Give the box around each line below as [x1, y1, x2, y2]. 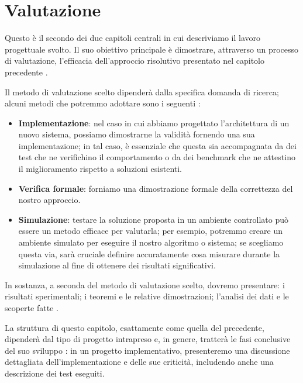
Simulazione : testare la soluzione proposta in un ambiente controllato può [18, 213, 288, 225]
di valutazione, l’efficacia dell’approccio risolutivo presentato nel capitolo [5, 54, 265, 67]
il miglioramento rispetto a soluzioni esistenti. [18, 163, 183, 175]
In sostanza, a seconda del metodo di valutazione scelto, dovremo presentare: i [5, 278, 285, 291]
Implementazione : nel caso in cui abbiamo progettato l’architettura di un [18, 116, 290, 129]
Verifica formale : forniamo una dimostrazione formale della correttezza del [18, 182, 293, 194]
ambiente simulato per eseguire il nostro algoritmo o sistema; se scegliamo [18, 236, 284, 249]
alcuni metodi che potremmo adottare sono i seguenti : [5, 97, 201, 109]
